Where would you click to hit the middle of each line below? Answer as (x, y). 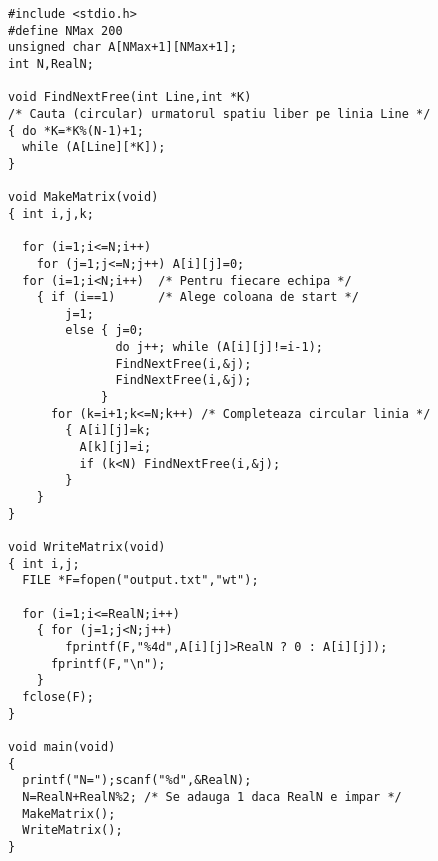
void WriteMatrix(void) (87, 547)
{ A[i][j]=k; (108, 430)
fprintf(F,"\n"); (108, 663)
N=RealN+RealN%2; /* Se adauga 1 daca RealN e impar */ (212, 796)
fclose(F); (58, 696)
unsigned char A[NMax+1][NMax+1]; (123, 47)
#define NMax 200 (65, 30)
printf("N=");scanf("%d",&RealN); (137, 780)
